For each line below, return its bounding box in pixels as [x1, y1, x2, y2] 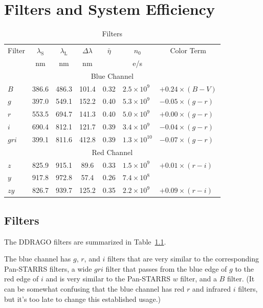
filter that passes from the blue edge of [105, 263, 227, 274]
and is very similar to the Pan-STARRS [46, 273, 170, 284]
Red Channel [92, 146, 133, 157]
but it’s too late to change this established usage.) [4, 293, 161, 304]
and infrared [192, 283, 231, 294]
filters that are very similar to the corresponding [107, 253, 259, 264]
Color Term [170, 45, 206, 55]
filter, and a [180, 273, 217, 284]
